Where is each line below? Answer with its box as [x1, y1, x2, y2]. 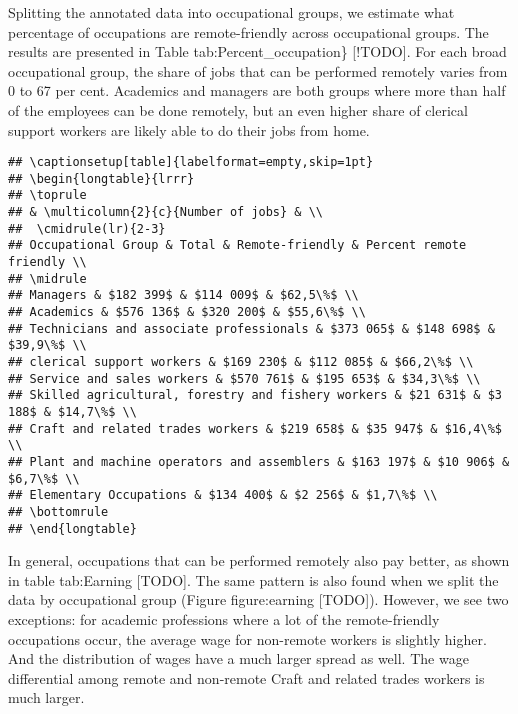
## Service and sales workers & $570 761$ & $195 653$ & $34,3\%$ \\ [8, 371, 481, 386]
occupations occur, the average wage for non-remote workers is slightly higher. [8, 628, 487, 649]
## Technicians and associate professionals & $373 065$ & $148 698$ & [8, 321, 495, 336]
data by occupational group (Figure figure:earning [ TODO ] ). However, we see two [8, 589, 509, 610]
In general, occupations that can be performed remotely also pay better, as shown [8, 550, 510, 571]
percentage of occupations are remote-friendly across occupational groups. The [8, 21, 489, 42]
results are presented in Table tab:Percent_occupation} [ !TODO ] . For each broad [8, 41, 507, 62]
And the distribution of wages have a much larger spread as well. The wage [8, 648, 469, 669]
